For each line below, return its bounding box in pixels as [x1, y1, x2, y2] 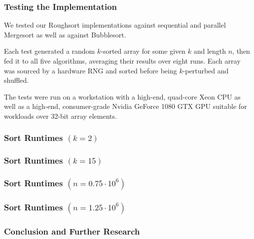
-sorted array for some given [101, 46, 186, 56]
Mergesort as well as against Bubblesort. [4, 29, 126, 39]
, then [232, 46, 250, 56]
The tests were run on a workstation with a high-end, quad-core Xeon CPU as [4, 91, 241, 102]
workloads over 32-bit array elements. [4, 110, 117, 121]
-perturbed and [182, 65, 229, 75]
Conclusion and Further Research [4, 225, 140, 237]
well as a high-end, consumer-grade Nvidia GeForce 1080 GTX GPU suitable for [4, 101, 247, 111]
